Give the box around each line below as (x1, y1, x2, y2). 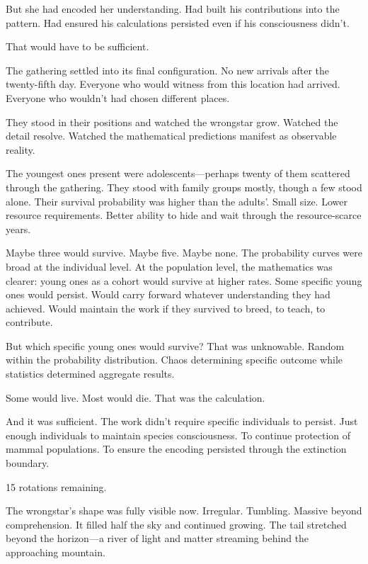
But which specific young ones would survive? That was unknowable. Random (6, 338, 345, 353)
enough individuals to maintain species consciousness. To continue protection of (6, 427, 351, 442)
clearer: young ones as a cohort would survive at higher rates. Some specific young (6, 273, 362, 288)
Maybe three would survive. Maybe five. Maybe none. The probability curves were (6, 245, 362, 260)
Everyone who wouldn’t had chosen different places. (6, 90, 230, 105)
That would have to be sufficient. (6, 39, 149, 54)
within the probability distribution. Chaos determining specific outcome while (6, 352, 343, 367)
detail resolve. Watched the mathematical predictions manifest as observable (6, 128, 337, 143)
